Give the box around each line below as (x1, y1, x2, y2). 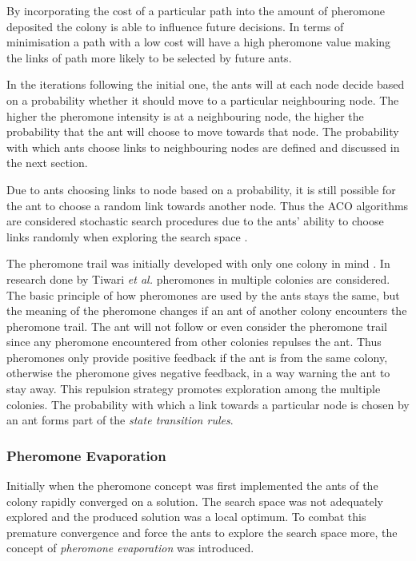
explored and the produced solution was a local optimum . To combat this (6, 508, 366, 525)
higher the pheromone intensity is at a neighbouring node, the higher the (6, 107, 364, 124)
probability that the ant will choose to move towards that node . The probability (6, 123, 399, 140)
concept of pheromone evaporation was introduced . (6, 539, 254, 556)
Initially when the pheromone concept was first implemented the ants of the (6, 477, 378, 494)
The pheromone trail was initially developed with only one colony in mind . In (6, 255, 390, 272)
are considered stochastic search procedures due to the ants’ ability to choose (6, 213, 384, 229)
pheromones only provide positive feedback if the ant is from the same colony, (6, 348, 388, 365)
